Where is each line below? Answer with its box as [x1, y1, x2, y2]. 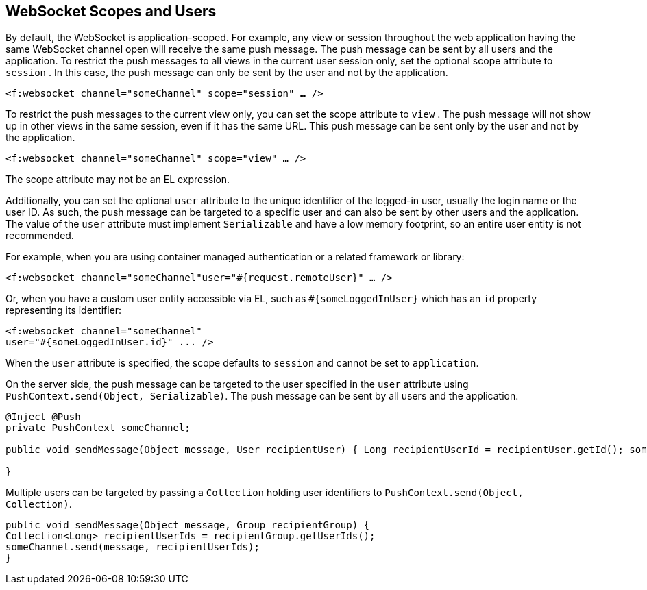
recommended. [5, 230, 74, 242]
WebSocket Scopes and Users [5, 3, 217, 20]
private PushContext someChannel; [5, 422, 191, 434]
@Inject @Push [5, 411, 81, 423]
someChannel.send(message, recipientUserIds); [5, 541, 260, 553]
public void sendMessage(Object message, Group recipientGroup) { [5, 519, 370, 531]
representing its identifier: [5, 304, 122, 317]
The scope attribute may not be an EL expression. [5, 173, 230, 186]
